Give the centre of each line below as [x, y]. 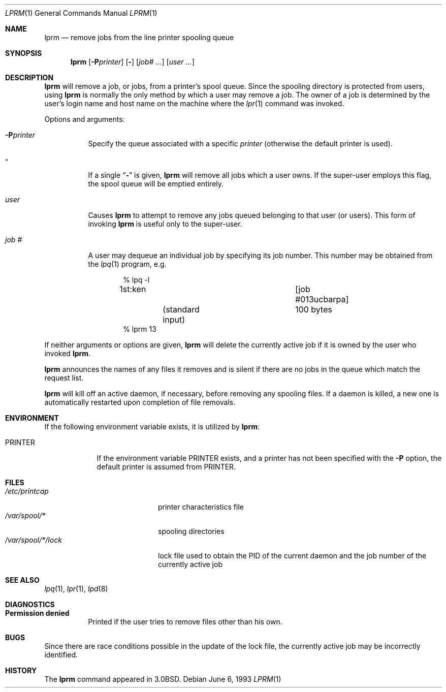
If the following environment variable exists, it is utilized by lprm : [152, 427]
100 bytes [314, 309]
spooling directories [191, 531]
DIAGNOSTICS [30, 604]
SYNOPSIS [24, 53]
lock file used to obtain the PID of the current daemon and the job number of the [292, 556]
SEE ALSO [22, 580]
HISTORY [21, 670]
